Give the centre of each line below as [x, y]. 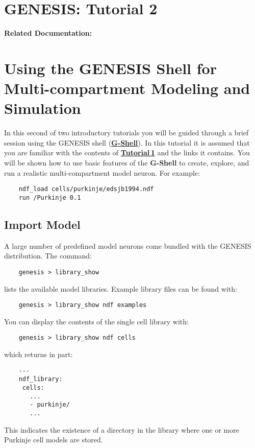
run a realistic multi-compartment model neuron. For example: [102, 172]
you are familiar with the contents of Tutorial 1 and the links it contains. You [127, 152]
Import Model [42, 224]
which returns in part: [39, 354]
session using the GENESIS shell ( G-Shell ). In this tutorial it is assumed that [127, 142]
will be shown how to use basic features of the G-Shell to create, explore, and [127, 162]
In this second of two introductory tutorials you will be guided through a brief [126, 133]
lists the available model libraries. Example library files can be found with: [121, 288]
